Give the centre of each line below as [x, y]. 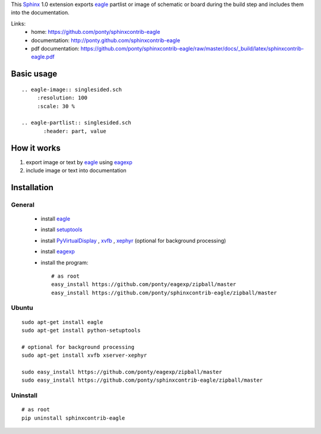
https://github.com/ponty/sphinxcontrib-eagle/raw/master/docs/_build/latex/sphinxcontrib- [192, 48]
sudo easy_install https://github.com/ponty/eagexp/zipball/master [122, 372]
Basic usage [34, 74]
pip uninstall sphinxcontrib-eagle [73, 418]
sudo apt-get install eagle [62, 322]
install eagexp [58, 251]
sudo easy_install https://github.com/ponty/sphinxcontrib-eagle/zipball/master [142, 380]
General [23, 205]
